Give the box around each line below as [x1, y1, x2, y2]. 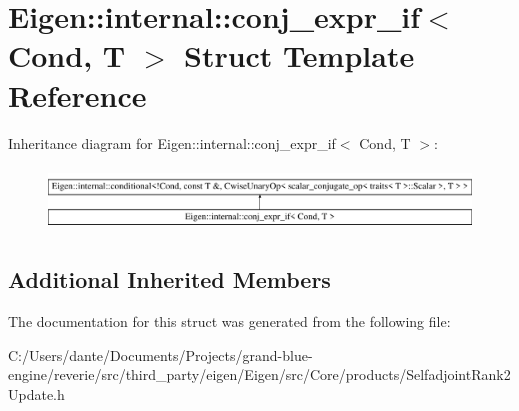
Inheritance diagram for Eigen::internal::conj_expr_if [8, 132, 336, 153]
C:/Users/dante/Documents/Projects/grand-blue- [8, 344, 313, 365]
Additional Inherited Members [8, 264, 331, 295]
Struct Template [183, 35, 415, 76]
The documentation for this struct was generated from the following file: [8, 310, 451, 331]
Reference [8, 74, 147, 115]
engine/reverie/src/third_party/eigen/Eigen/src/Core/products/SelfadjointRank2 [8, 364, 511, 385]
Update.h [8, 383, 65, 404]
